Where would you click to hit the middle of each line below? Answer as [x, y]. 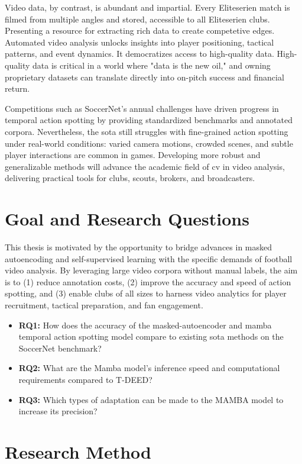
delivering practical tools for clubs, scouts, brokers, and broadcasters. [130, 178]
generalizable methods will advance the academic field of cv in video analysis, [145, 166]
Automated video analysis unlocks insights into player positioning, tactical [139, 42]
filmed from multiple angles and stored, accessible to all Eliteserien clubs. [137, 19]
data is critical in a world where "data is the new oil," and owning [152, 65]
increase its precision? [58, 411]
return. [17, 88]
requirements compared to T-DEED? [85, 379]
